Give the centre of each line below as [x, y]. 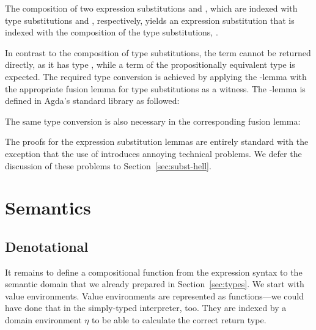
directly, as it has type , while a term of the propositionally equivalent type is [150, 64]
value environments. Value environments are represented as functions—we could [155, 295]
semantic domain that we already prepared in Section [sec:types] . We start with [155, 284]
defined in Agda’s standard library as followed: [92, 101]
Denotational [47, 246]
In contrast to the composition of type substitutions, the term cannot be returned [158, 52]
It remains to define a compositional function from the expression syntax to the [154, 272]
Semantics [48, 207]
